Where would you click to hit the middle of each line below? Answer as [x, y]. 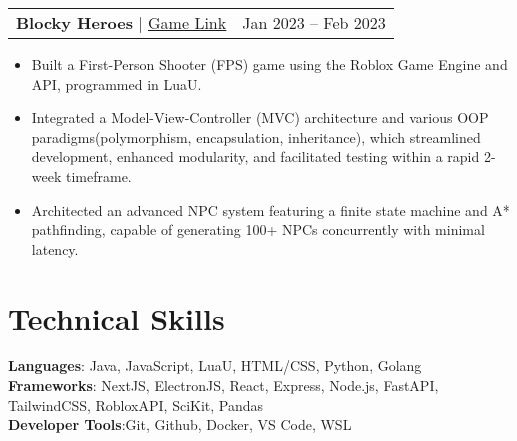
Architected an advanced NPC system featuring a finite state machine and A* [270, 209]
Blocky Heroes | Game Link [121, 22]
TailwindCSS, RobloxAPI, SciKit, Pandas [136, 404]
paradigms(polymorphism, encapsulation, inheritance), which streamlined [256, 136]
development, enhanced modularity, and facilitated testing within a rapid [255, 156]
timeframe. [98, 175]
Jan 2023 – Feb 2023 [314, 22]
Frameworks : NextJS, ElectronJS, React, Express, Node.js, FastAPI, [223, 385]
